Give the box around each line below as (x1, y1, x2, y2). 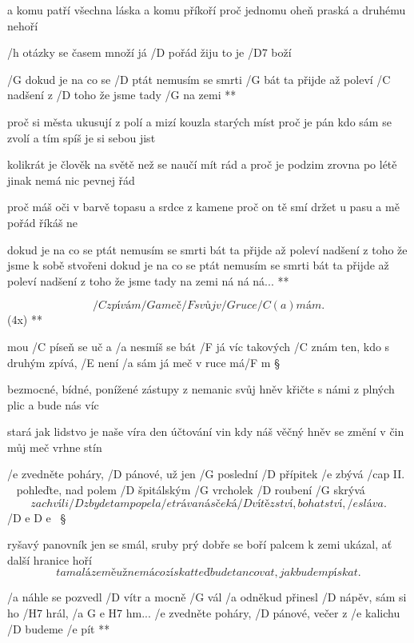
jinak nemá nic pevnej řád (7, 171, 135, 188)
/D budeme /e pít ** (7, 620, 110, 637)
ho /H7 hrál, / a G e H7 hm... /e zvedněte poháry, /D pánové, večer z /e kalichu (7, 605, 400, 621)
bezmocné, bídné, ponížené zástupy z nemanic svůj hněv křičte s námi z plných (7, 381, 395, 397)
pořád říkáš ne (7, 214, 78, 230)
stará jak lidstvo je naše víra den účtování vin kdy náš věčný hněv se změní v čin (7, 423, 404, 440)
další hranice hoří (7, 551, 92, 568)
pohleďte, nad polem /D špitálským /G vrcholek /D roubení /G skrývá (16, 481, 365, 498)
